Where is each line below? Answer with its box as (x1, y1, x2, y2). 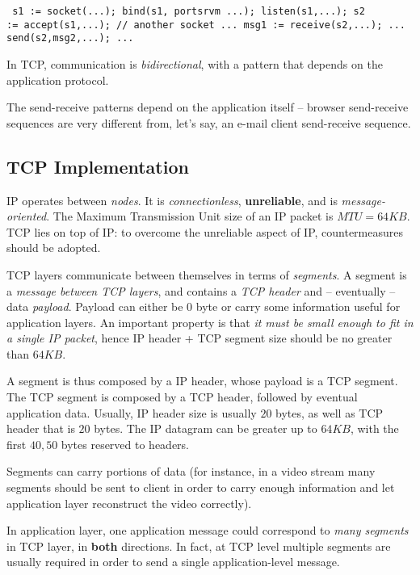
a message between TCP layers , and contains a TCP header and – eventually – (6, 282, 396, 299)
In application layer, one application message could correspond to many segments (6, 522, 409, 539)
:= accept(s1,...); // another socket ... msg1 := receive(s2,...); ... (6, 19, 405, 31)
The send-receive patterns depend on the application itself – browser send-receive (6, 99, 409, 115)
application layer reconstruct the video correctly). (6, 494, 252, 511)
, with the (350, 420, 399, 437)
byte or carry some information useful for (195, 298, 401, 315)
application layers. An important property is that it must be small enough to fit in (6, 313, 414, 330)
